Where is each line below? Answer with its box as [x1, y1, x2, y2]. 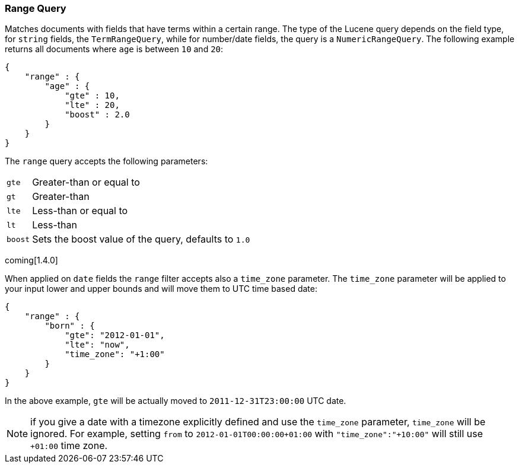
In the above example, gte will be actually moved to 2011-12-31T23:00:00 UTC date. [5, 396, 346, 406]
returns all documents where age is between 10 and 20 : [5, 44, 224, 55]
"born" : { [44, 321, 95, 331]
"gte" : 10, [65, 91, 120, 101]
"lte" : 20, [65, 100, 120, 110]
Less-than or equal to [32, 205, 128, 217]
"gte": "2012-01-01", [65, 330, 165, 340]
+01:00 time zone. [30, 440, 108, 452]
